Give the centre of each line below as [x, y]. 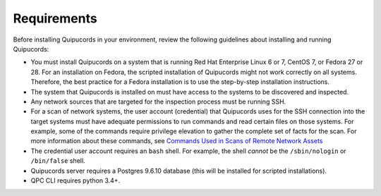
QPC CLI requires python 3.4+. [75, 180]
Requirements [55, 18]
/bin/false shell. [58, 161]
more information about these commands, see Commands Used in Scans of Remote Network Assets [177, 141]
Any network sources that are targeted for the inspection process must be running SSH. [158, 102]
